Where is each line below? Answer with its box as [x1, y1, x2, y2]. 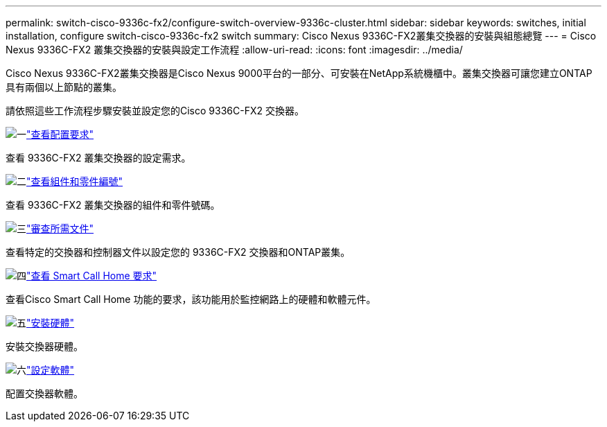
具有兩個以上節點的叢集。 [6, 81, 122, 93]
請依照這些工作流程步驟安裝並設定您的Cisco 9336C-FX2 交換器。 [6, 105, 304, 116]
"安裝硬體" [26, 317, 75, 329]
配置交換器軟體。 [6, 387, 83, 399]
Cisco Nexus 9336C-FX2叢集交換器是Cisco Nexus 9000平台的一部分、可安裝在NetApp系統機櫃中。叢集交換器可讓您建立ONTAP [6, 67, 592, 79]
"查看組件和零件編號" [26, 175, 123, 187]
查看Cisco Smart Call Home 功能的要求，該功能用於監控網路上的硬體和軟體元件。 [6, 293, 376, 305]
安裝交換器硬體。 [6, 340, 83, 352]
